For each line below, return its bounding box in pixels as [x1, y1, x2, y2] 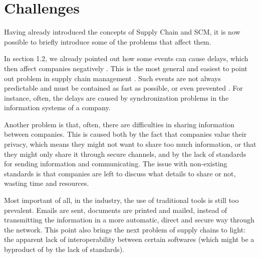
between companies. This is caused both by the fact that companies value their [4, 129, 247, 139]
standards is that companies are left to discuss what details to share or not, [4, 168, 236, 178]
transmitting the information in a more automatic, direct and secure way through [4, 214, 254, 225]
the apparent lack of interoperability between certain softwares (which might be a [4, 234, 254, 244]
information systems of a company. [4, 102, 111, 113]
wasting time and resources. [4, 178, 89, 188]
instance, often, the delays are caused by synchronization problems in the [4, 92, 229, 103]
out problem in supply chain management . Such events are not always [4, 73, 221, 83]
